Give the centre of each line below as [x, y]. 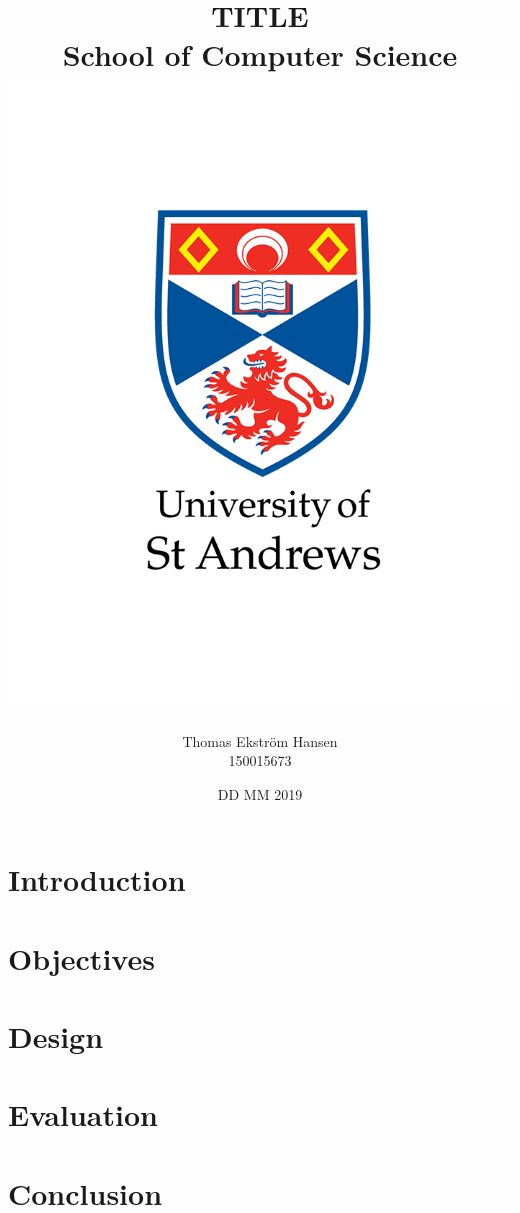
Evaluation [83, 1114]
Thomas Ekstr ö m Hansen [260, 740]
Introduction [97, 879]
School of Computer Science [260, 54]
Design [56, 1036]
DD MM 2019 [260, 793]
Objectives [81, 957]
